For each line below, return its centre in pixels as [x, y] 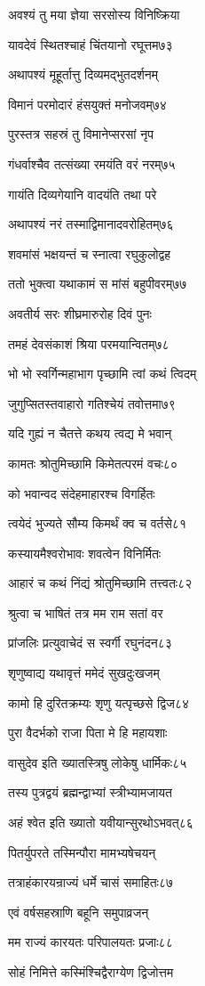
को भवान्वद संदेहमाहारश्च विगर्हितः [82, 493]
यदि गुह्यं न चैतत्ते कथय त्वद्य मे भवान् [90, 433]
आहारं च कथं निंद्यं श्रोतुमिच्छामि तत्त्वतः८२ [100, 583]
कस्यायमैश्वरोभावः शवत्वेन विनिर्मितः [85, 553]
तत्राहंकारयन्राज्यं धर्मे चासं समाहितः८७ [91, 882]
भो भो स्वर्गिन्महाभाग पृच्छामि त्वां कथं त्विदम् [102, 374]
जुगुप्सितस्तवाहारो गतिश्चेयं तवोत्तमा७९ [92, 403]
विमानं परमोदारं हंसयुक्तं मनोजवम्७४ [87, 104]
